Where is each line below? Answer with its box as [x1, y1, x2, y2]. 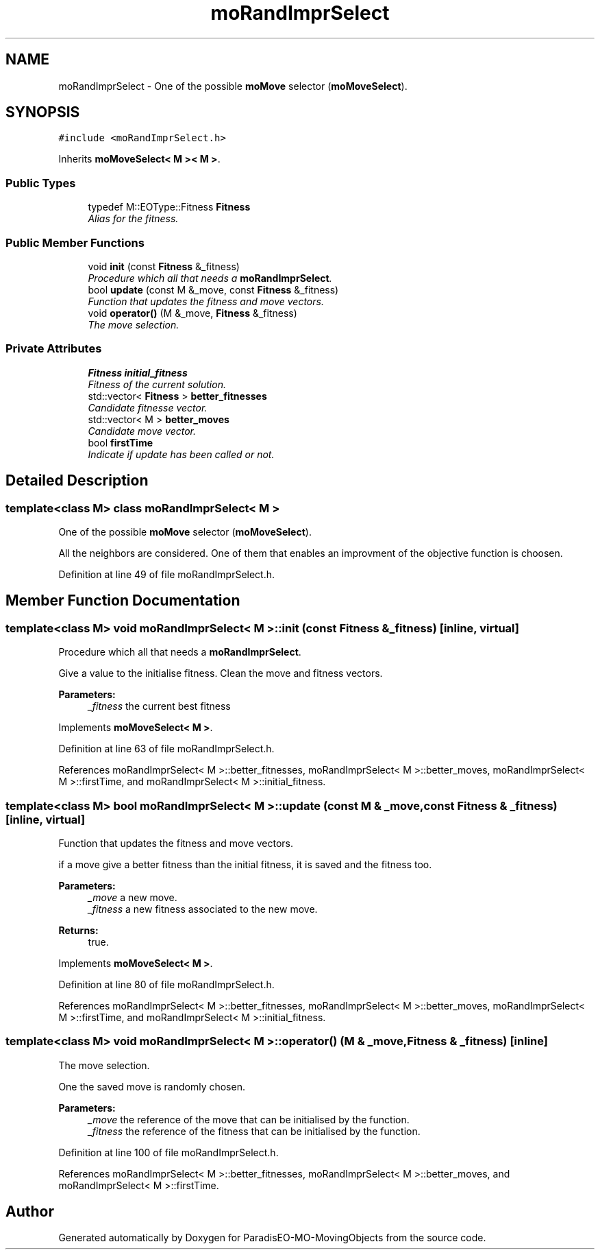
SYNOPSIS [5, 104, 80, 121]
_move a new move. [88, 891, 177, 903]
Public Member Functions [5, 235, 145, 250]
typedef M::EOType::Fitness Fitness [88, 201, 251, 213]
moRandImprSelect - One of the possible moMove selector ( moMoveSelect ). [58, 80, 408, 92]
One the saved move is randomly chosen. [58, 1080, 245, 1092]
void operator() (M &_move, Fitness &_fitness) [88, 307, 297, 319]
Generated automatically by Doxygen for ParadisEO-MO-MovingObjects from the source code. [58, 1232, 486, 1244]
